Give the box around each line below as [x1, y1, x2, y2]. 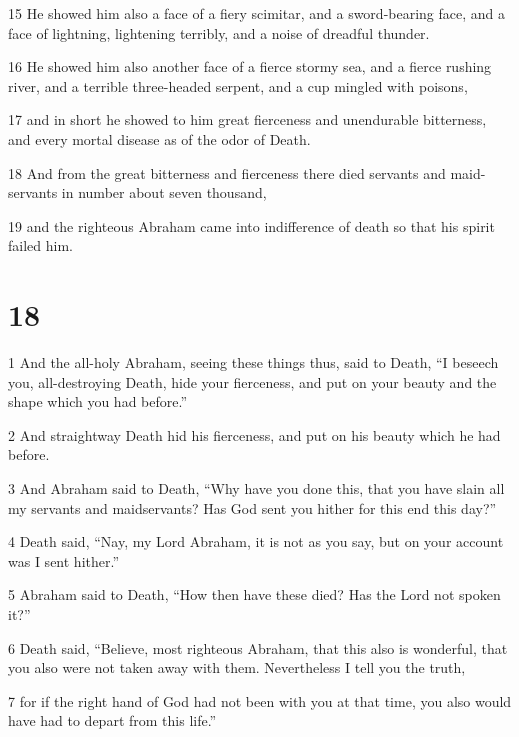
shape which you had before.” [8, 391, 188, 412]
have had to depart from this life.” [8, 710, 217, 731]
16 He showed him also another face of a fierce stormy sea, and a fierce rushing [8, 56, 492, 77]
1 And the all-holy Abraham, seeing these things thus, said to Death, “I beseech [8, 352, 499, 373]
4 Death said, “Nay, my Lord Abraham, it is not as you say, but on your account [8, 531, 504, 552]
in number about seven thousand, [61, 182, 267, 203]
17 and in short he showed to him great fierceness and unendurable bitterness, [8, 109, 487, 130]
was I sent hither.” [8, 550, 120, 571]
